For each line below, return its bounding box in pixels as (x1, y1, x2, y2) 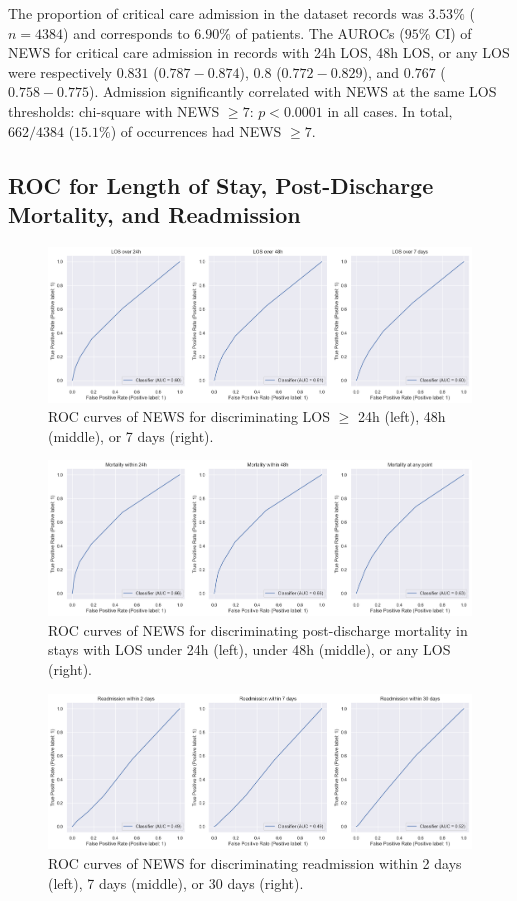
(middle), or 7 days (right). (48, 425, 214, 446)
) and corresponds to (63, 22, 190, 43)
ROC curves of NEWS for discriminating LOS (48, 406, 331, 427)
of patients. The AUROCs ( (235, 22, 405, 43)
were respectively (8, 61, 112, 82)
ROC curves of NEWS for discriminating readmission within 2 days (48, 852, 462, 873)
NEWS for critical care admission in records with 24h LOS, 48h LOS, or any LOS (8, 42, 510, 63)
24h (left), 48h (358, 406, 446, 427)
